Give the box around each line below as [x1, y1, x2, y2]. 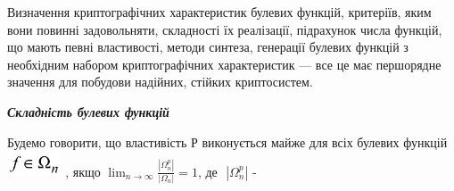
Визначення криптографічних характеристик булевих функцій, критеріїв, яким [7, 3, 432, 21]
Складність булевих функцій [7, 102, 169, 120]
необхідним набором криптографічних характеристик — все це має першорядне [7, 54, 442, 73]
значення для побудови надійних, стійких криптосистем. [7, 72, 313, 91]
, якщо [65, 162, 101, 180]
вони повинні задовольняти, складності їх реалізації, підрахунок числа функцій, [7, 20, 442, 38]
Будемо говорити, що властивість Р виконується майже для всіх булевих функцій [7, 132, 448, 151]
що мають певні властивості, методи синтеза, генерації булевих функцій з [7, 37, 409, 56]
